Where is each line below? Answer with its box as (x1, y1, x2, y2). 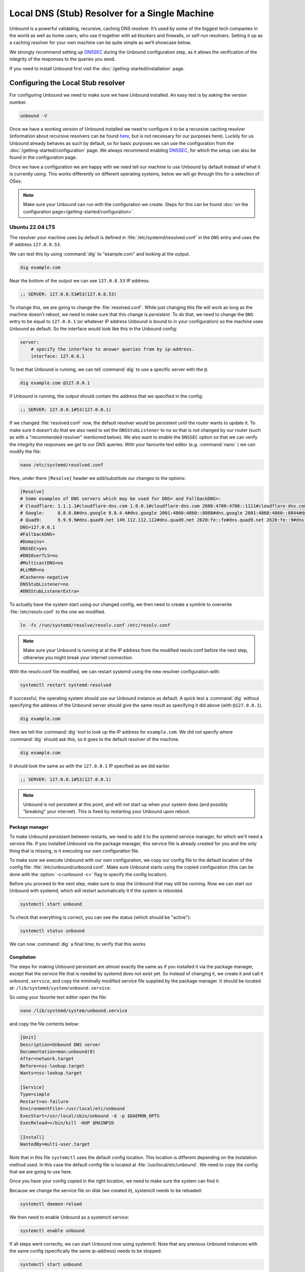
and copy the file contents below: (9, 1021, 80, 1027)
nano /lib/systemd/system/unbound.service (20, 1008, 128, 1014)
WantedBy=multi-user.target (20, 1141, 90, 1147)
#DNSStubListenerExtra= (20, 588, 80, 594)
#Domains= (20, 538, 45, 544)
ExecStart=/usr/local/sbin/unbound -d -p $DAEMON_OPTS (20, 1113, 160, 1119)
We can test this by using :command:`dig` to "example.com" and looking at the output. (9, 251, 190, 257)
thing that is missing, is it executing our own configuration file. (9, 848, 140, 854)
